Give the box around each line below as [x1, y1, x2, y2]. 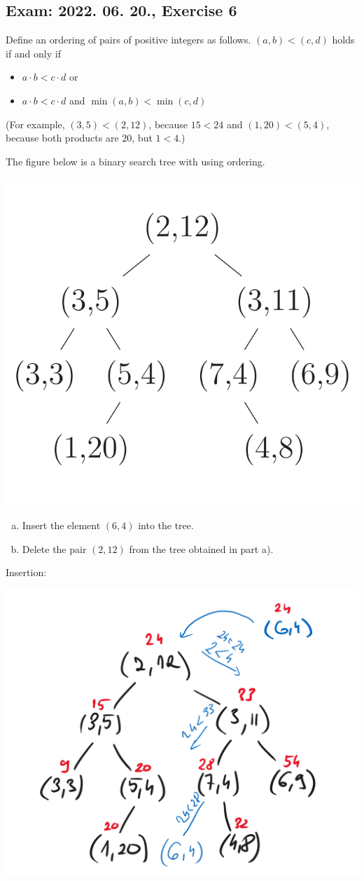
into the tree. [138, 518, 194, 533]
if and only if [6, 46, 61, 60]
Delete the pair [22, 541, 87, 556]
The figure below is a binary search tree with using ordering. [6, 153, 265, 168]
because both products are [6, 130, 119, 145]
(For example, [6, 116, 65, 131]
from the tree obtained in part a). [129, 541, 274, 556]
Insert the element [22, 518, 101, 533]
